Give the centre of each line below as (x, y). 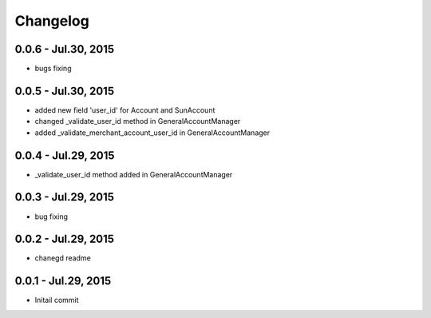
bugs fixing (53, 69)
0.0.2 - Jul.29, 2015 (65, 239)
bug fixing (51, 217)
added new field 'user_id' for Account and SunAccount (125, 110)
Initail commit (57, 300)
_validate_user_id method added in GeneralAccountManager (134, 174)
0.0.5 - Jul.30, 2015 (65, 91)
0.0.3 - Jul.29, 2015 (65, 197)
